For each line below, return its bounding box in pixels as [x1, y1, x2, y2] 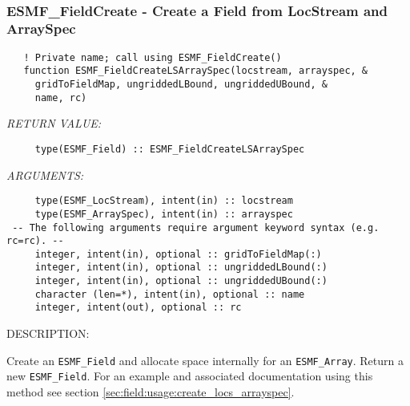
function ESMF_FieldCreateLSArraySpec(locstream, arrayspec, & [23, 65, 368, 77]
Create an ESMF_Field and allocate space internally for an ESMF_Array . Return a [6, 351, 404, 368]
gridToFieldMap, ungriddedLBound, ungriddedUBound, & [34, 79, 328, 91]
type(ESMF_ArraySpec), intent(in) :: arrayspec [34, 208, 293, 220]
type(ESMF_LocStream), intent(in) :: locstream [34, 195, 293, 207]
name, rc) [34, 91, 87, 104]
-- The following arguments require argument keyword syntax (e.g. [12, 221, 380, 233]
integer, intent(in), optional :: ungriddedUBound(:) [34, 275, 328, 287]
